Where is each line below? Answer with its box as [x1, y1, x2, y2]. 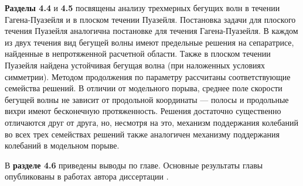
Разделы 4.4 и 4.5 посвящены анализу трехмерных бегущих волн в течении [5, 2, 280, 13]
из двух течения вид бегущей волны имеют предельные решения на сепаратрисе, [5, 36, 294, 48]
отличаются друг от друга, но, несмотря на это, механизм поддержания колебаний [5, 116, 299, 128]
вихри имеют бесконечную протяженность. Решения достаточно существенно [5, 105, 281, 117]
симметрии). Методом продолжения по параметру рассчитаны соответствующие [5, 70, 291, 82]
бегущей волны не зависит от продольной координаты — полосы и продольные [5, 93, 289, 105]
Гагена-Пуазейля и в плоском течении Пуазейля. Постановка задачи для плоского [5, 13, 296, 25]
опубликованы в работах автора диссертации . [5, 170, 169, 182]
